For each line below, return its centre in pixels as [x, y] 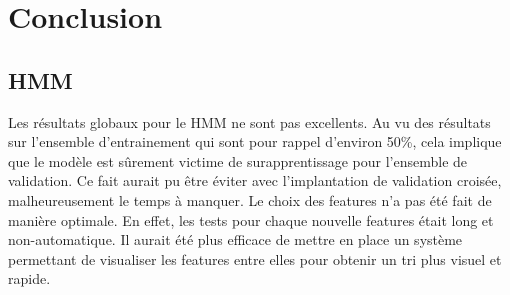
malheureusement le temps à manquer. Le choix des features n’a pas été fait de [250, 199]
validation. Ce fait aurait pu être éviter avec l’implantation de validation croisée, [255, 180]
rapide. [29, 278]
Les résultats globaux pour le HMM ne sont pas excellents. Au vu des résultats [249, 121]
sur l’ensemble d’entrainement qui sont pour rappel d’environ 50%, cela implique [255, 141]
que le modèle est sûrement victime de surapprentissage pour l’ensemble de [238, 160]
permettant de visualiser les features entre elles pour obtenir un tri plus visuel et [255, 258]
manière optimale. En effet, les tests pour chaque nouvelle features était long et [251, 219]
